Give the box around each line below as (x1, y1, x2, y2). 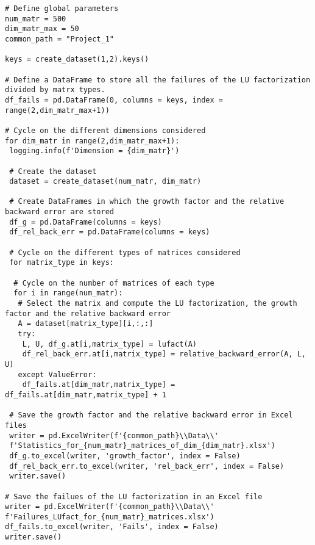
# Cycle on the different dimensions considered (5, 126, 206, 135)
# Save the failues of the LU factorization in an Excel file (5, 492, 263, 501)
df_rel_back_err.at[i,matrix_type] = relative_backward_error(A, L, (22, 350, 306, 359)
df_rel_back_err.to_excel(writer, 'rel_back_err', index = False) (9, 461, 285, 471)
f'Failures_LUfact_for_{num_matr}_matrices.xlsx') (5, 512, 214, 521)
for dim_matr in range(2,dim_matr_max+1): (5, 136, 180, 145)
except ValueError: (18, 370, 97, 379)
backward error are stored (5, 208, 114, 217)
